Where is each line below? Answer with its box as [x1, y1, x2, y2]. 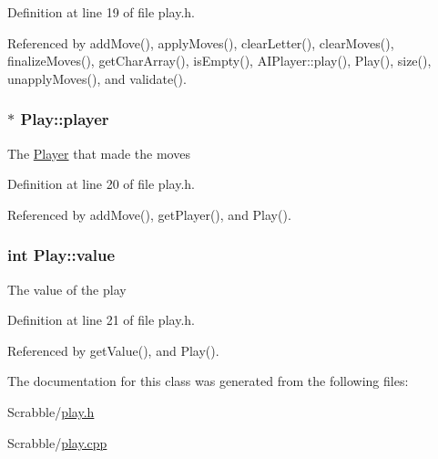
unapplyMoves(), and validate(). [7, 68, 187, 88]
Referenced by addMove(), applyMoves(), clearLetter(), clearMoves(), [7, 33, 394, 52]
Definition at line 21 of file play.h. [7, 310, 195, 329]
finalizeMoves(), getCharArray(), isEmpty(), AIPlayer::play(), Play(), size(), [7, 51, 432, 70]
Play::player [20, 108, 109, 130]
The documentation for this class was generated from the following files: [7, 371, 409, 391]
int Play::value [7, 244, 116, 266]
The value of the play [7, 279, 127, 298]
